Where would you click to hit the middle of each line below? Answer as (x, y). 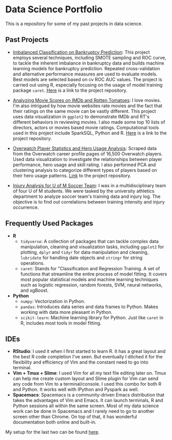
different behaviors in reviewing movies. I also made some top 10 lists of (89, 122)
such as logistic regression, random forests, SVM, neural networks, (91, 285)
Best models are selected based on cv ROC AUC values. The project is (88, 79)
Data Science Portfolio (54, 9)
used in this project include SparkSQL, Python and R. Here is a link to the (90, 133)
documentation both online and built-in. (54, 422)
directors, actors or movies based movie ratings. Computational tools (86, 127)
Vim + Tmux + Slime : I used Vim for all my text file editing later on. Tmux (90, 373)
